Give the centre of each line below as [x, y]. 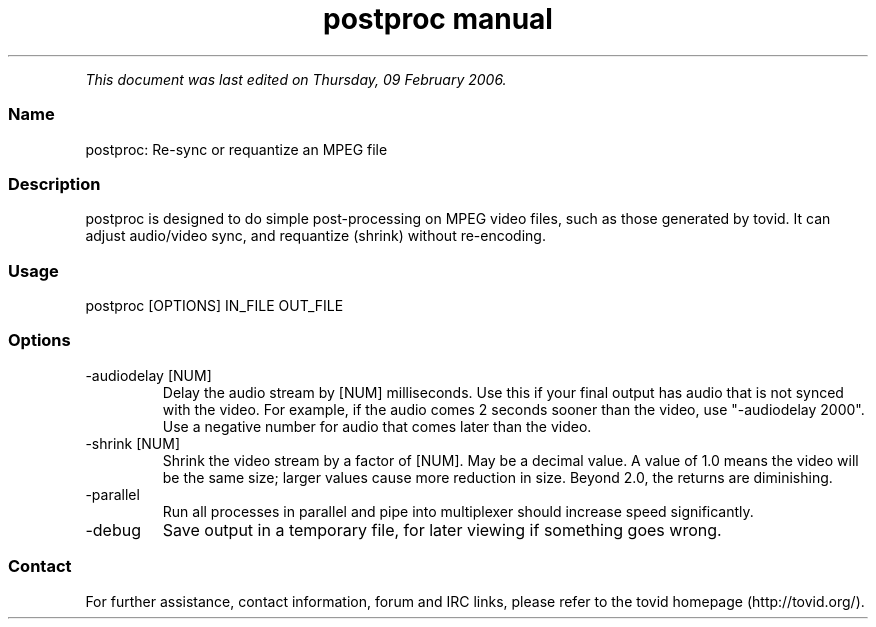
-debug [113, 529]
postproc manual [438, 19]
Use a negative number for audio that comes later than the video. [377, 426]
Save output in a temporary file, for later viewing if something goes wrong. [442, 529]
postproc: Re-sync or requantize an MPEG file [236, 149]
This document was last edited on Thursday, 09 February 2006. [296, 79]
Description [54, 183]
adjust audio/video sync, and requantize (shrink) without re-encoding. [315, 236]
